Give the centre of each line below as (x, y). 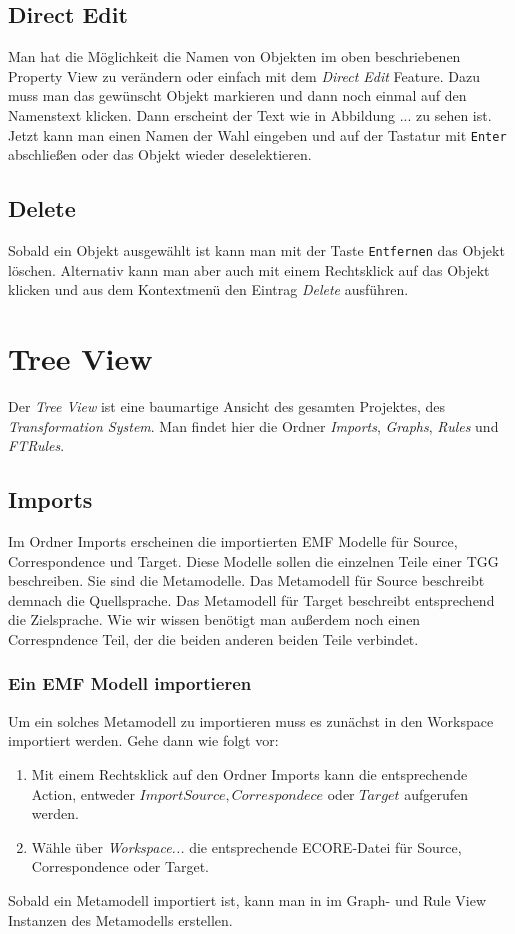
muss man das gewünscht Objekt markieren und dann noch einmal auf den (237, 95)
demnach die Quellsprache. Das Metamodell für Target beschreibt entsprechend (251, 599)
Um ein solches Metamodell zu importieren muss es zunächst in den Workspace (251, 720)
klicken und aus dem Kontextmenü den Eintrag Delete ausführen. (208, 289)
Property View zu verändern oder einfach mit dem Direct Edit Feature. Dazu (244, 75)
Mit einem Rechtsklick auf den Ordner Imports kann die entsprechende (249, 773)
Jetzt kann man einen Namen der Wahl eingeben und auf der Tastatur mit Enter (257, 134)
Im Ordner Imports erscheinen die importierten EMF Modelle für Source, (233, 540)
